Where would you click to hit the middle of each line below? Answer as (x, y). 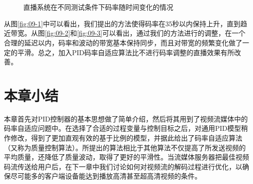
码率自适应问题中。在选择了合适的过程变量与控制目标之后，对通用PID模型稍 (126, 128)
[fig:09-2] (58, 33)
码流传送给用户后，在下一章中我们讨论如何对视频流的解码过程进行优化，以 (123, 166)
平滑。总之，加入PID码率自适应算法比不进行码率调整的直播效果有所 (126, 52)
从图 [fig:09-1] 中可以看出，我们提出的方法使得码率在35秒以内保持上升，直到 (122, 23)
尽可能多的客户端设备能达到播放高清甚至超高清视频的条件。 (106, 176)
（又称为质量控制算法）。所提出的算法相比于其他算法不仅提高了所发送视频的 (125, 147)
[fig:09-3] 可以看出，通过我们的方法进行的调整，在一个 (161, 33)
